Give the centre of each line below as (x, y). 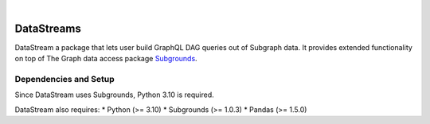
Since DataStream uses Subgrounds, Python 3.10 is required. (114, 95)
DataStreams (48, 28)
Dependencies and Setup (64, 79)
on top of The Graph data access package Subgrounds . (106, 59)
